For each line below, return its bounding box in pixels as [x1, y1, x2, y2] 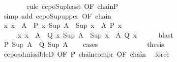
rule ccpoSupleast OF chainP [27, 1, 118, 11]
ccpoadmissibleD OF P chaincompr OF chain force [3, 48, 170, 59]
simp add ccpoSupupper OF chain [3, 10, 112, 21]
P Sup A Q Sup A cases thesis [3, 39, 164, 49]
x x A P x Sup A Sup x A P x [3, 20, 122, 30]
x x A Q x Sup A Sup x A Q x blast [17, 29, 173, 40]
